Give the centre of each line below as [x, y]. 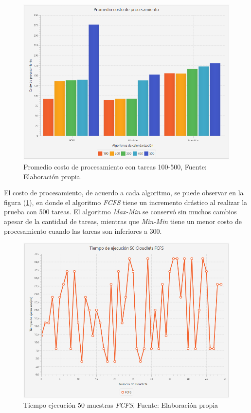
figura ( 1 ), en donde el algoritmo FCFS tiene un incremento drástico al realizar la [126, 202]
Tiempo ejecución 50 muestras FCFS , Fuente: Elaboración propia [121, 405]
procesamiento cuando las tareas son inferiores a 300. [83, 231]
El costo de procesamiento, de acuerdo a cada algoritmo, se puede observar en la [124, 193]
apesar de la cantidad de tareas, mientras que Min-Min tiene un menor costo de [123, 221]
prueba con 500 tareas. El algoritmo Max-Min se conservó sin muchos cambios [120, 212]
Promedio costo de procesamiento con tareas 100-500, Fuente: [115, 167]
